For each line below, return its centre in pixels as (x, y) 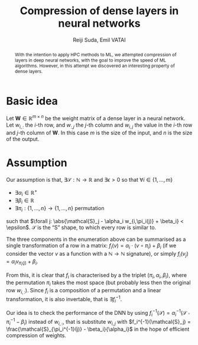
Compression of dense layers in (99, 11)
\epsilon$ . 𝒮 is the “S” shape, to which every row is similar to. (81, 227)
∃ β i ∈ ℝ (24, 201)
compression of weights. (36, 336)
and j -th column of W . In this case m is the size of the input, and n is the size (99, 133)
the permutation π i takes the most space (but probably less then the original (98, 283)
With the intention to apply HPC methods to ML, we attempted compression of (95, 54)
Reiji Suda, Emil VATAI (99, 40)
